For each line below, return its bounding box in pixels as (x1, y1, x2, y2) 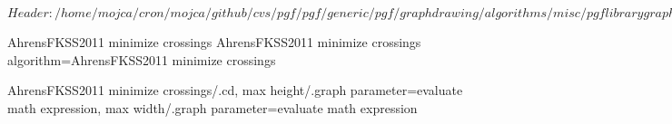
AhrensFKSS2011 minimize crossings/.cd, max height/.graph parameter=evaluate (7, 81, 463, 100)
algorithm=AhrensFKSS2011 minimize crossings (7, 50, 276, 69)
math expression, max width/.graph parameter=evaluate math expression (7, 98, 418, 117)
